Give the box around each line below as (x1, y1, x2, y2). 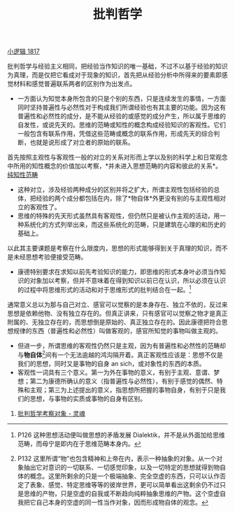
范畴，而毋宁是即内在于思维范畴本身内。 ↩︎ (17, 439, 141, 448)
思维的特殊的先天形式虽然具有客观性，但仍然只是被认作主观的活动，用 (17, 211, 220, 220)
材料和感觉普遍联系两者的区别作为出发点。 (13, 80, 136, 88)
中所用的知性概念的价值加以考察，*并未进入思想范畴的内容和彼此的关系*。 (7, 162, 222, 170)
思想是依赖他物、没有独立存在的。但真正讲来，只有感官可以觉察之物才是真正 (7, 309, 228, 317)
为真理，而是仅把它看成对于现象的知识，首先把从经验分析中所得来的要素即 (7, 71, 222, 79)
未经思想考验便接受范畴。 (13, 253, 87, 261)
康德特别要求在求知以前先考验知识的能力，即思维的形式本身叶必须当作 (17, 267, 220, 276)
